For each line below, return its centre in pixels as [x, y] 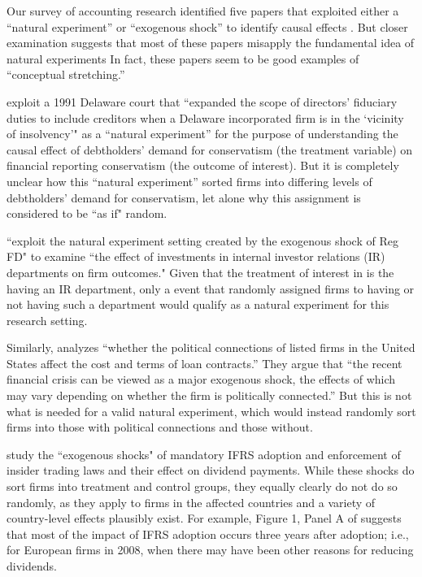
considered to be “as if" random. [87, 213]
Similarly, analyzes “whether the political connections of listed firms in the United [211, 347]
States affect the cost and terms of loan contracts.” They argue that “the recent [204, 363]
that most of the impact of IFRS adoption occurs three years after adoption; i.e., [208, 534]
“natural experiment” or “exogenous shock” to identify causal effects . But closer [207, 26]
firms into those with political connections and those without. [160, 427]
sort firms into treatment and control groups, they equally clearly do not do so [202, 486]
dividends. [32, 566]
